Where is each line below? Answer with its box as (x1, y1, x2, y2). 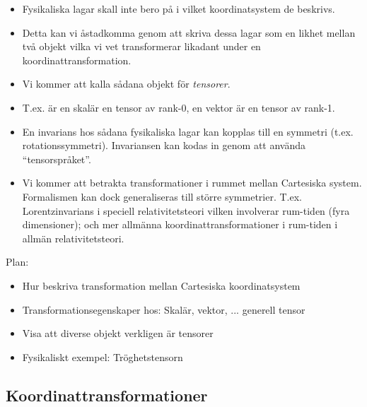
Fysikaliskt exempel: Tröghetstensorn (22, 349, 183, 364)
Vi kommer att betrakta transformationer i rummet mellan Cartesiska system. (22, 175, 362, 190)
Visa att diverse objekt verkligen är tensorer (22, 326, 214, 341)
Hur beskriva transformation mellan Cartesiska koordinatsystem (22, 278, 301, 293)
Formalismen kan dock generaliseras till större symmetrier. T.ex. (22, 189, 302, 203)
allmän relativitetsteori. (22, 230, 124, 245)
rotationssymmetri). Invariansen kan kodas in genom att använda (22, 138, 306, 153)
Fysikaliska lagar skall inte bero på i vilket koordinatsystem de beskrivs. (22, 1, 335, 16)
